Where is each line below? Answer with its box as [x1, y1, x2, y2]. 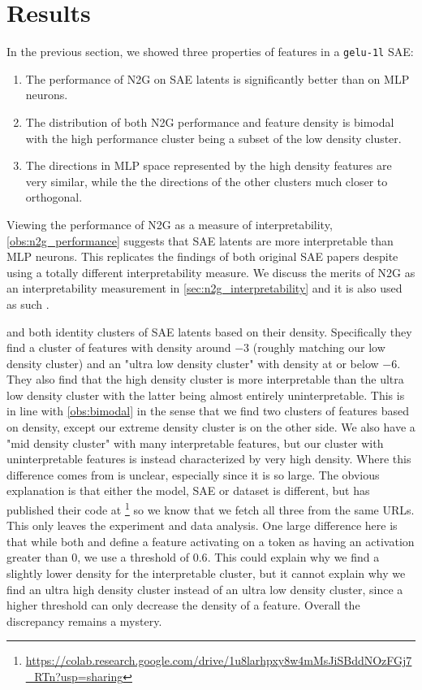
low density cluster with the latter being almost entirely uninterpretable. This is [6, 386, 405, 403]
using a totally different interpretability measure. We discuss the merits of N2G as [6, 263, 416, 280]
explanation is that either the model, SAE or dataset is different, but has [6, 482, 370, 499]
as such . [6, 295, 50, 312]
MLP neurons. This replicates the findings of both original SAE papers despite [6, 248, 398, 265]
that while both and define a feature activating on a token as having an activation [6, 532, 415, 549]
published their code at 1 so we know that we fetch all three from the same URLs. [6, 499, 415, 518]
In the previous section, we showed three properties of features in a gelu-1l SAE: [6, 43, 414, 60]
